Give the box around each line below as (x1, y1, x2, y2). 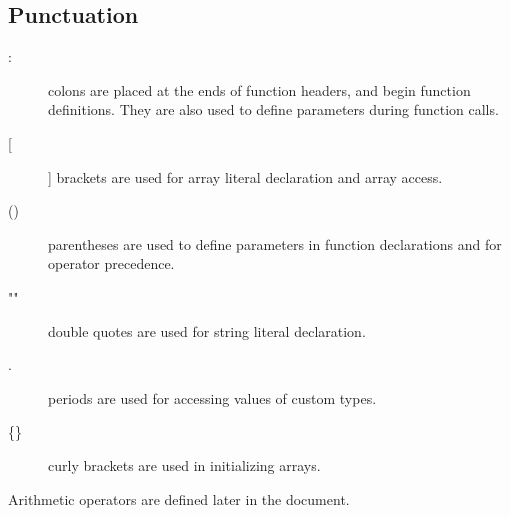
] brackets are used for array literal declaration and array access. (48, 166, 443, 187)
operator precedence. (48, 253, 175, 274)
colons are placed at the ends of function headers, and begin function (48, 79, 471, 100)
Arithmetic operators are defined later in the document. (8, 488, 350, 509)
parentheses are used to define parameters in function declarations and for (48, 233, 502, 254)
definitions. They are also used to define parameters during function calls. (48, 99, 499, 120)
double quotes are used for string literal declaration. (48, 320, 366, 341)
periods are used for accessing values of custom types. (48, 387, 377, 408)
